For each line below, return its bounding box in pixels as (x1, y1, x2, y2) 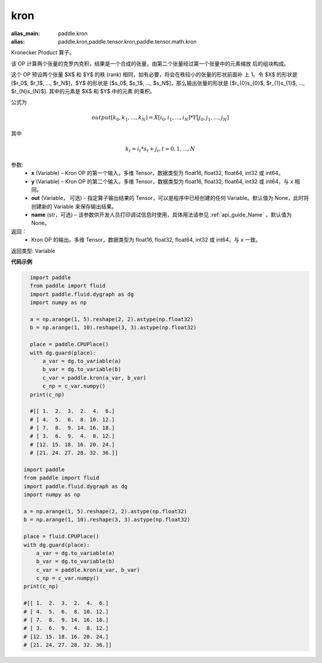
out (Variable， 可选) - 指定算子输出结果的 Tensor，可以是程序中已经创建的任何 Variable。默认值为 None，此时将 (31, 195, 309, 202)
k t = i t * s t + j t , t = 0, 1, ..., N (125, 146, 196, 153)
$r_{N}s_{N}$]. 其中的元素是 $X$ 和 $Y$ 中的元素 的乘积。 (11, 87, 155, 95)
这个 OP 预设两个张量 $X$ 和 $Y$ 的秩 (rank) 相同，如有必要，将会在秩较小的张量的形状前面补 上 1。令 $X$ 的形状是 (11, 71, 298, 78)
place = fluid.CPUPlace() (23, 533, 100, 540)
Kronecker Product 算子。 (11, 49, 75, 56)
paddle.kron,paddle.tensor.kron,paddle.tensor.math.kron (58, 38, 197, 45)
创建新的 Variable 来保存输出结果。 (31, 203, 117, 210)
